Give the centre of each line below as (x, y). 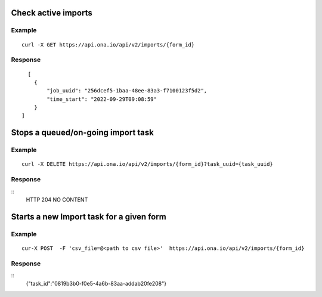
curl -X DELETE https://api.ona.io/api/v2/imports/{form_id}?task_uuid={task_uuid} (148, 164)
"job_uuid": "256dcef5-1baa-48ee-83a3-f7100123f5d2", (127, 91)
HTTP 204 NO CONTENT (57, 199)
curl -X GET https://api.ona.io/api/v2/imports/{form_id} (108, 44)
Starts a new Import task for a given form (89, 217)
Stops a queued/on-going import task (83, 133)
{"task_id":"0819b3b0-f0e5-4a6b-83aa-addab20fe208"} (96, 284)
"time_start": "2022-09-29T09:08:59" (102, 99)
